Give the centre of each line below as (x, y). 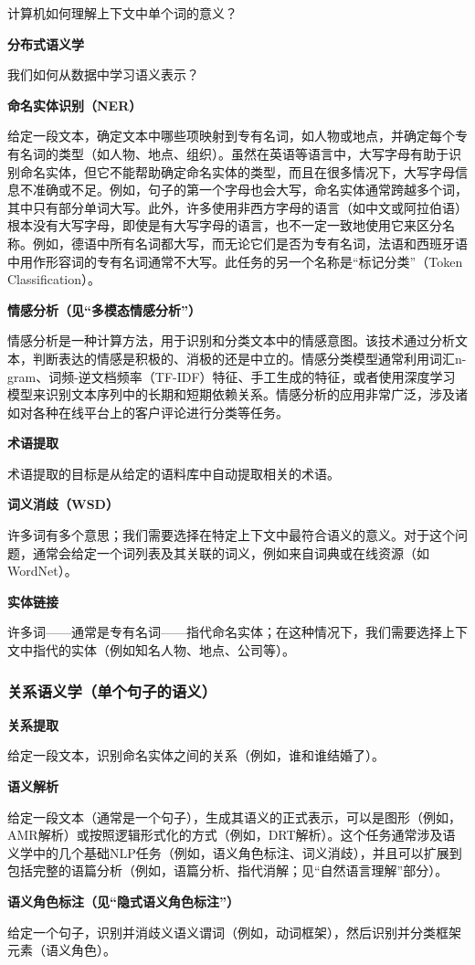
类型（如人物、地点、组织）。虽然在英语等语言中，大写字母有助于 (253, 153)
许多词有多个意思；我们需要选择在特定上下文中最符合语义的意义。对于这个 (231, 535)
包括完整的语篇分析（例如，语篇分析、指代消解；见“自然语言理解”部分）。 (228, 870)
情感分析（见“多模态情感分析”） (104, 309)
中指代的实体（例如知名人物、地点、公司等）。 (157, 650)
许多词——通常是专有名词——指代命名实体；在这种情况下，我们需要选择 (225, 632)
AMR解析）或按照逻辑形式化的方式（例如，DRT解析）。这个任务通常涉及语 (232, 835)
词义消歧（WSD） (63, 504)
